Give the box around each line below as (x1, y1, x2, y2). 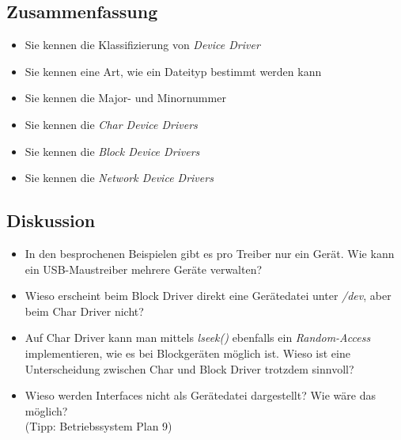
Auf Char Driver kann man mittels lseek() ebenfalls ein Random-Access (25, 329, 371, 346)
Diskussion (6, 208, 96, 233)
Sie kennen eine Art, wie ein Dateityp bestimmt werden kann (25, 63, 322, 79)
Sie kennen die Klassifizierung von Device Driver (25, 36, 260, 53)
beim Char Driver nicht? (25, 302, 144, 319)
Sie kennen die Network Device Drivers (25, 169, 214, 186)
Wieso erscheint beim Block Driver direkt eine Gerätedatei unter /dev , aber (25, 287, 392, 304)
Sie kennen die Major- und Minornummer (25, 89, 226, 106)
